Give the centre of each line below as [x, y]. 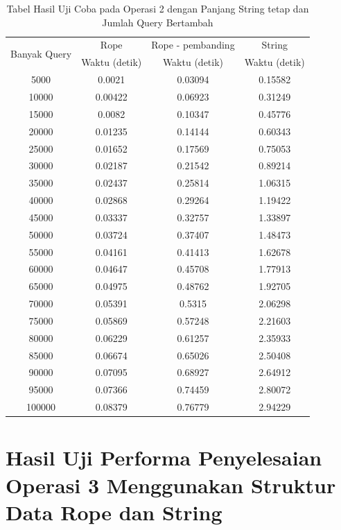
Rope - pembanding [193, 45]
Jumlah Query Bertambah [158, 22]
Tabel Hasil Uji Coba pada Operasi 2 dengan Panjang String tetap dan [158, 8]
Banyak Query [41, 53]
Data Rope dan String [114, 512]
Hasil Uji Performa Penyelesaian [164, 458]
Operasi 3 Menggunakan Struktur [171, 485]
